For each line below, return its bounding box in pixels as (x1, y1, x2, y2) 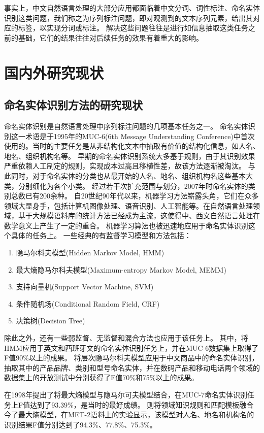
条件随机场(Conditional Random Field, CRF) (16, 298, 160, 309)
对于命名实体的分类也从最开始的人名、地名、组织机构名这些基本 (32, 170, 246, 181)
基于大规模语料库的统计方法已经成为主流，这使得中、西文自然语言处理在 (18, 210, 260, 221)
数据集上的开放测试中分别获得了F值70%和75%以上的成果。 (4, 372, 199, 383)
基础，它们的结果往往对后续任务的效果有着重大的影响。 (18, 32, 203, 43)
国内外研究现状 (4, 62, 104, 83)
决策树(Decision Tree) (16, 315, 85, 326)
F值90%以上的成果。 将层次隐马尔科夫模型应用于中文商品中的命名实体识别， (4, 352, 259, 363)
